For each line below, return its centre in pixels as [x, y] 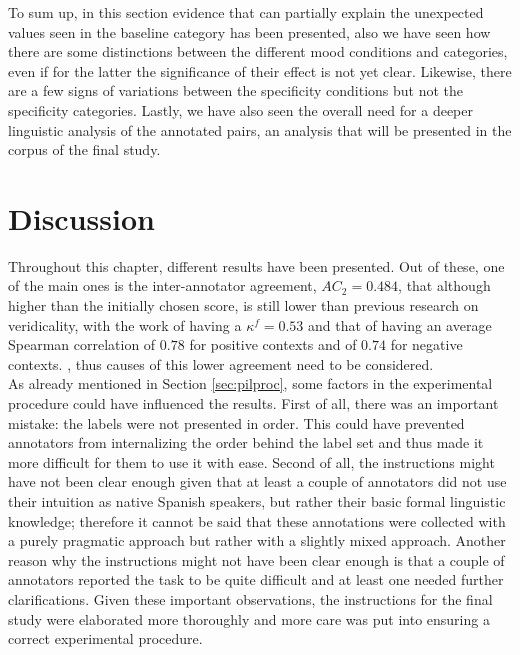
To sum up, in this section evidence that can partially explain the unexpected [246, 12]
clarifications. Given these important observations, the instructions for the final [250, 598]
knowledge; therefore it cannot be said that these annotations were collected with [257, 520]
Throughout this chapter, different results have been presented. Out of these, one [256, 265]
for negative [426, 344]
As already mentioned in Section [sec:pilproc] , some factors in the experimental [250, 383]
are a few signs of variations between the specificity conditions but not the [236, 90]
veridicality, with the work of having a [125, 324]
